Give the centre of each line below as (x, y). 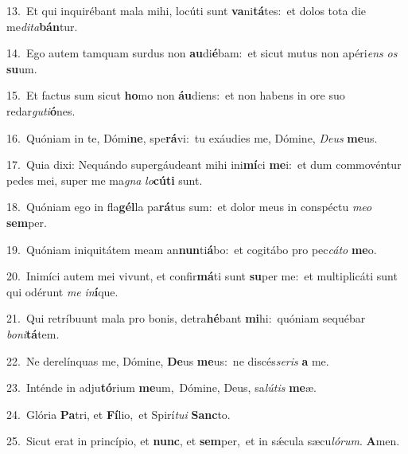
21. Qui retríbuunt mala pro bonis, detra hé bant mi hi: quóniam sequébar (186, 318)
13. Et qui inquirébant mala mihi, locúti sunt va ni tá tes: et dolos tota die (187, 10)
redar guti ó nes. (41, 110)
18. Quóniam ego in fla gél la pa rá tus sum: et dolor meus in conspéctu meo (189, 207)
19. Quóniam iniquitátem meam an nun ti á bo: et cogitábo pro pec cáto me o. (192, 249)
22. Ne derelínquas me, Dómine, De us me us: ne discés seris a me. (168, 360)
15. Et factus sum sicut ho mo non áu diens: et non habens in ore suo (176, 95)
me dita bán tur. (42, 26)
